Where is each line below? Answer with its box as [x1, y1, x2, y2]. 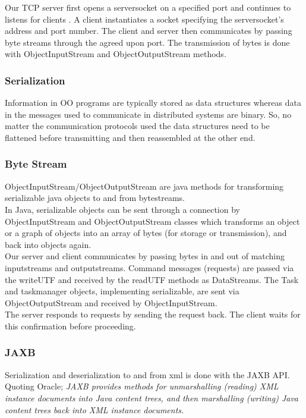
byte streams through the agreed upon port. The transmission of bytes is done [5, 36, 290, 48]
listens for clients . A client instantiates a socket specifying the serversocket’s [5, 12, 284, 25]
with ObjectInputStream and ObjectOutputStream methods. [5, 48, 226, 60]
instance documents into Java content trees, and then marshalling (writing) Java [5, 391, 298, 404]
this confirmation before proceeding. [5, 319, 136, 332]
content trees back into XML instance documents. [5, 403, 184, 416]
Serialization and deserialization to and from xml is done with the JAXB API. [5, 368, 290, 381]
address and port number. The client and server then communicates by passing [5, 24, 292, 37]
